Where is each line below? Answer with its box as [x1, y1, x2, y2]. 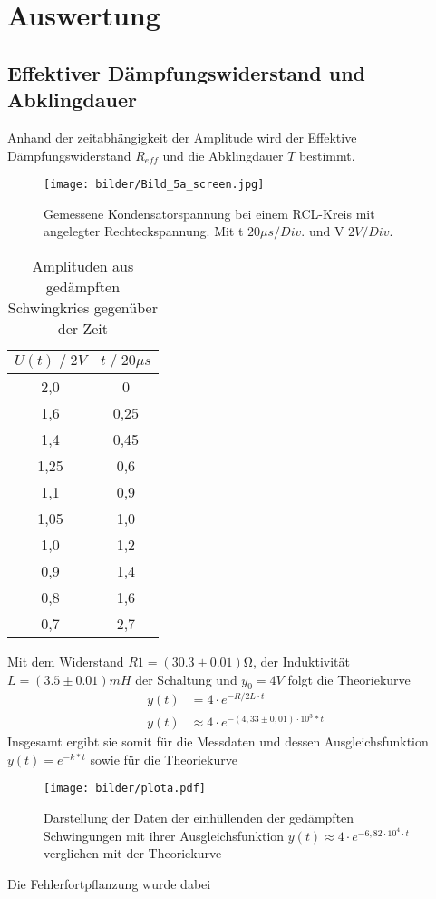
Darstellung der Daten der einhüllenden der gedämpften [44, 808, 354, 827]
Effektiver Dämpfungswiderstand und [7, 58, 366, 86]
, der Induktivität [252, 652, 350, 670]
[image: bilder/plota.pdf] [44, 782, 206, 795]
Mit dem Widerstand [7, 652, 124, 670]
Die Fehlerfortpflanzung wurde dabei [7, 874, 211, 893]
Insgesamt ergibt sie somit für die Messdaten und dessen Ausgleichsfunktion [7, 732, 429, 751]
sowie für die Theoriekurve [90, 749, 237, 768]
